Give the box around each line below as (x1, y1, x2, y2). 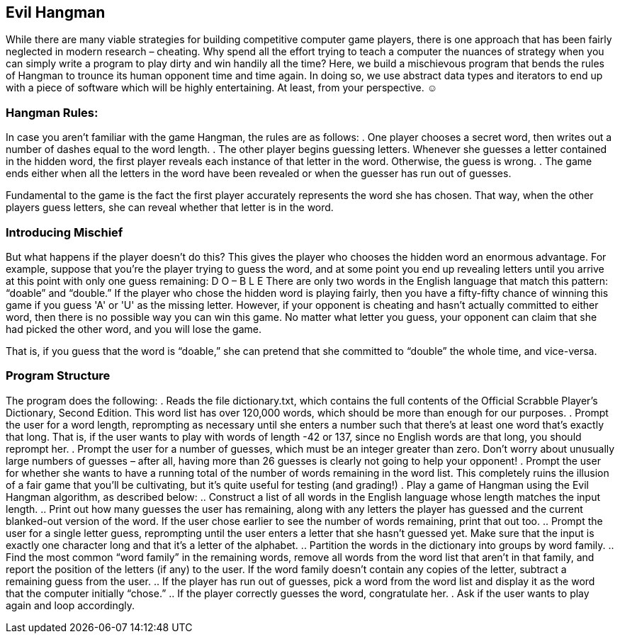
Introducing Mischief (6, 225, 123, 239)
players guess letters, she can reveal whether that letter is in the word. (6, 201, 334, 214)
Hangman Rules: (6, 105, 98, 120)
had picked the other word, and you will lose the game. (6, 322, 261, 335)
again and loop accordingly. (6, 599, 135, 611)
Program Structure (6, 368, 111, 383)
